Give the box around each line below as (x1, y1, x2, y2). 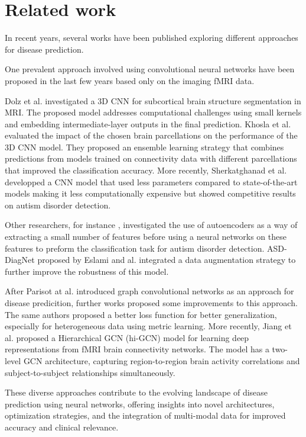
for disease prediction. (5, 43, 84, 55)
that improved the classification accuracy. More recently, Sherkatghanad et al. (5, 164, 287, 176)
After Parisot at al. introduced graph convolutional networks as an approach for (5, 285, 294, 297)
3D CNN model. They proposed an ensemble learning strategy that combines (5, 140, 284, 153)
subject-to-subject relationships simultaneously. (5, 366, 175, 378)
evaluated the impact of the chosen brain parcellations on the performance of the (5, 129, 298, 142)
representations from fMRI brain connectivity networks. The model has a (5, 343, 269, 355)
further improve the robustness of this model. (5, 265, 169, 277)
